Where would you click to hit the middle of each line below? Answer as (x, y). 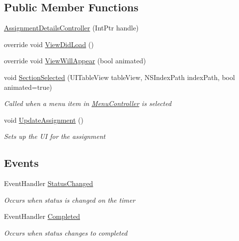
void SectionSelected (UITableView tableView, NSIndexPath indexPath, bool (119, 77)
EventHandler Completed (42, 216)
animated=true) (28, 87)
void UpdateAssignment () (44, 120)
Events (21, 163)
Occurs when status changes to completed (66, 232)
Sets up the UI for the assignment (55, 136)
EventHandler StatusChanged (49, 183)
